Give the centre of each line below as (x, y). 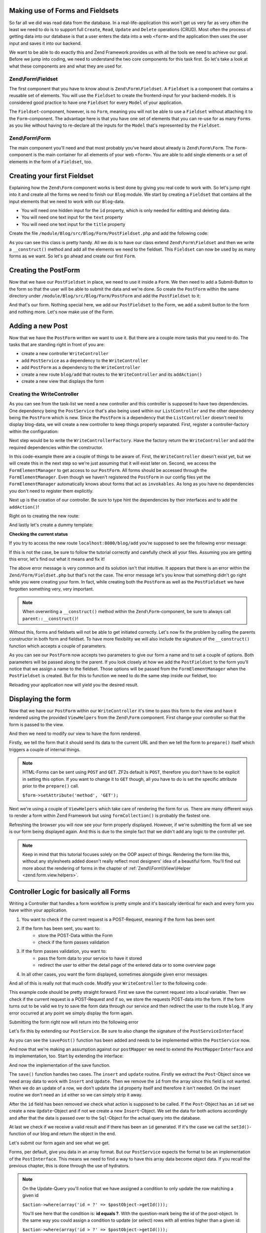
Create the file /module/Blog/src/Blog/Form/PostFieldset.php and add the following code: (109, 233)
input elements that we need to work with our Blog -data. (67, 201)
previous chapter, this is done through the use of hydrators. (69, 1165)
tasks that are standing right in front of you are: (57, 345)
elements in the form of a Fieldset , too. (51, 162)
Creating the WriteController (44, 394)
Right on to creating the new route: (44, 516)
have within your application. (38, 910)
